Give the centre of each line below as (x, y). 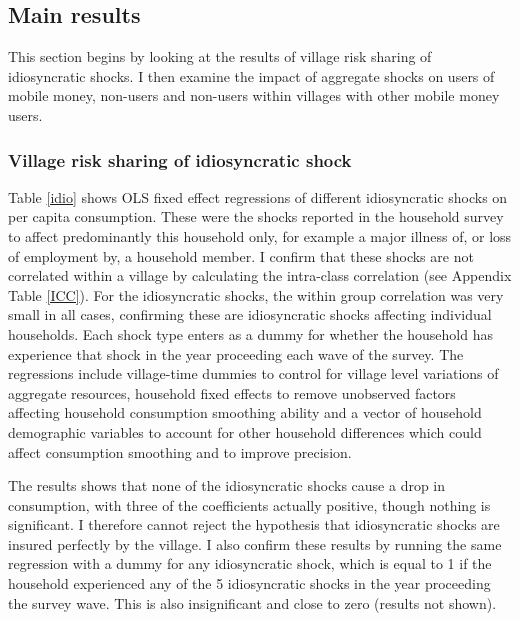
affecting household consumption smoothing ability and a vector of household (245, 412)
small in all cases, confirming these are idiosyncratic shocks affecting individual (250, 314)
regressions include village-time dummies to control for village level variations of (253, 373)
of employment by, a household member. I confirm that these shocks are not (241, 255)
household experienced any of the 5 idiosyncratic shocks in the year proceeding (249, 583)
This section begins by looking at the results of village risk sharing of (220, 56)
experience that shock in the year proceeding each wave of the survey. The (236, 353)
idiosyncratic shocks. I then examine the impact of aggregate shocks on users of (251, 75)
